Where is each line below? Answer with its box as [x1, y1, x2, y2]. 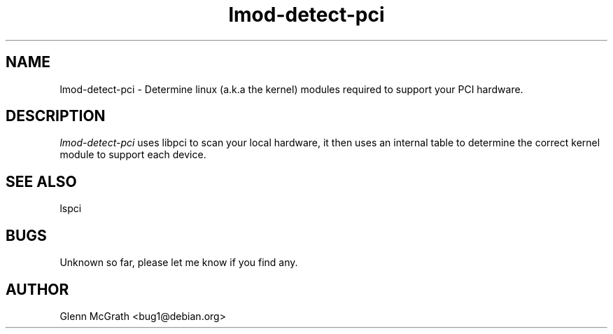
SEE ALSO [6, 172, 77, 190]
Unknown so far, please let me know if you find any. [59, 256, 298, 269]
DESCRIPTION [6, 107, 106, 125]
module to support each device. [59, 148, 206, 161]
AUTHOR [6, 280, 69, 298]
